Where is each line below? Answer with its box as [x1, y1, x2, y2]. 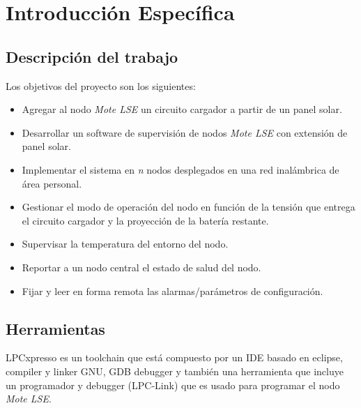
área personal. [22, 176, 82, 190]
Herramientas [6, 317, 105, 339]
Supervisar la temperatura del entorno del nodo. [22, 236, 229, 251]
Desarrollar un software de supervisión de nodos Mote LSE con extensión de [22, 125, 348, 139]
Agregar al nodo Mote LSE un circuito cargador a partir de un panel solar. [22, 102, 342, 116]
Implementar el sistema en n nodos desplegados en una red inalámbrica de [22, 162, 339, 176]
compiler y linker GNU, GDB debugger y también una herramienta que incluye [6, 363, 344, 378]
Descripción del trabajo [6, 45, 178, 67]
